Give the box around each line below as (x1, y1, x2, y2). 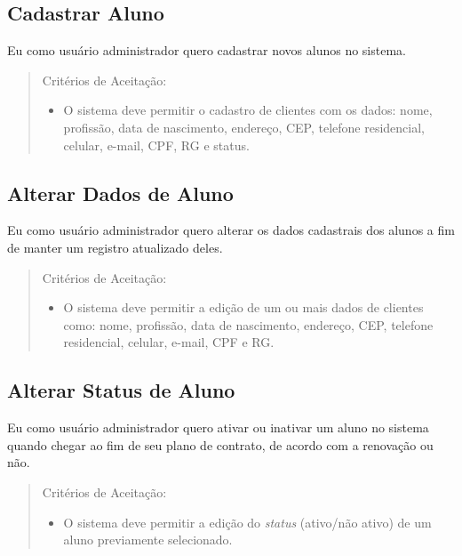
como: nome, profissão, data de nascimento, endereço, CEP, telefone (63, 315, 434, 334)
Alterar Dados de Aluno (7, 179, 234, 206)
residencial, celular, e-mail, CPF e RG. (63, 333, 275, 351)
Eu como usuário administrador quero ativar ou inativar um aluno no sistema (7, 418, 429, 437)
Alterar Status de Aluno (7, 376, 235, 404)
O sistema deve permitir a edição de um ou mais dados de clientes (63, 298, 424, 317)
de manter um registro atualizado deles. (7, 238, 223, 256)
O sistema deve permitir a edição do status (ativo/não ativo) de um (63, 512, 432, 531)
